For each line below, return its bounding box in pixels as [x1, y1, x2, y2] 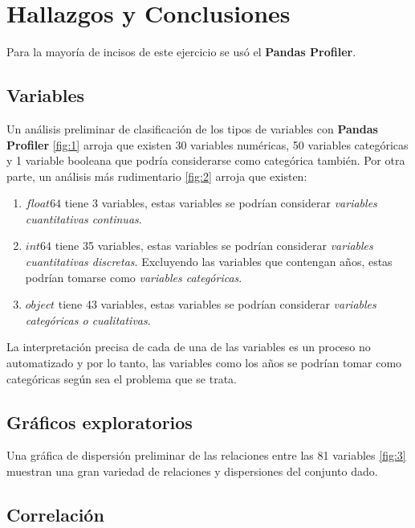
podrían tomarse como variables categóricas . [25, 268, 242, 285]
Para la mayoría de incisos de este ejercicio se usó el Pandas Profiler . [6, 43, 356, 60]
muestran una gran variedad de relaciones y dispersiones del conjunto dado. [6, 463, 378, 480]
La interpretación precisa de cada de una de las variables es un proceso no [6, 338, 371, 355]
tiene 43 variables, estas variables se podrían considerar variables [58, 296, 376, 313]
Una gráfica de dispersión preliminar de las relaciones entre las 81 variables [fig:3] [6, 447, 406, 464]
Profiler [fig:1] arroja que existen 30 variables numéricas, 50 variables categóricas [6, 136, 409, 153]
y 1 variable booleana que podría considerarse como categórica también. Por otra [6, 152, 405, 169]
